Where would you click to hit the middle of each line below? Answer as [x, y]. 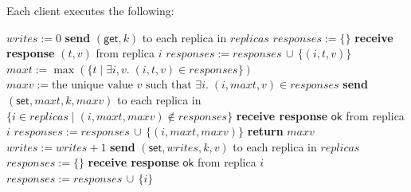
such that [169, 86]
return [265, 131]
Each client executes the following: [90, 10]
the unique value [92, 86]
